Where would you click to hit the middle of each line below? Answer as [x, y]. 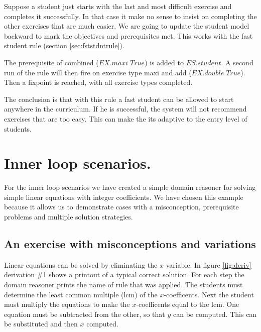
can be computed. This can [215, 314]
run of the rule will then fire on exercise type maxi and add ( [98, 72]
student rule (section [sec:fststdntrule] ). [64, 45]
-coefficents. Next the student [209, 294]
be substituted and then [41, 324]
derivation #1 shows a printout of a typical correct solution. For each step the [124, 274]
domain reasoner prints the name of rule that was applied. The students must [123, 285]
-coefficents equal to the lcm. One [188, 304]
